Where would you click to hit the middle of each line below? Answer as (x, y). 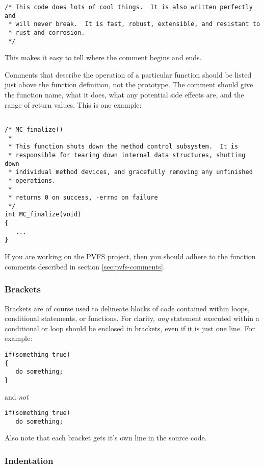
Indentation (29, 460)
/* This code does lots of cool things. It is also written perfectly (129, 7)
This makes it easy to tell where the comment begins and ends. (103, 57)
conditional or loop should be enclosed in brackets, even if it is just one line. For (130, 328)
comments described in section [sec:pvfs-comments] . (85, 266)
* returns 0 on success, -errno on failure (83, 198)
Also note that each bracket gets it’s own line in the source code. (106, 438)
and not (17, 396)
